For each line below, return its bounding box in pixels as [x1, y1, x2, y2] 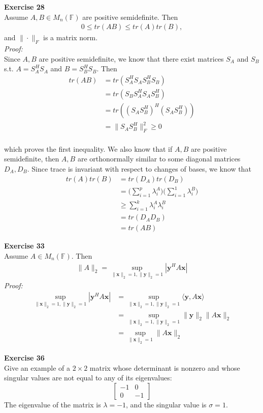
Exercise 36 [4, 352, 45, 363]
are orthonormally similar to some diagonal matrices [77, 153, 241, 164]
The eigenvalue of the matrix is [4, 399, 101, 409]
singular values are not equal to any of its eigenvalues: [4, 372, 172, 383]
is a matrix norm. [43, 32, 98, 43]
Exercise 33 [4, 240, 45, 251]
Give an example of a [4, 362, 70, 373]
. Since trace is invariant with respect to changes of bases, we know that [27, 163, 251, 174]
